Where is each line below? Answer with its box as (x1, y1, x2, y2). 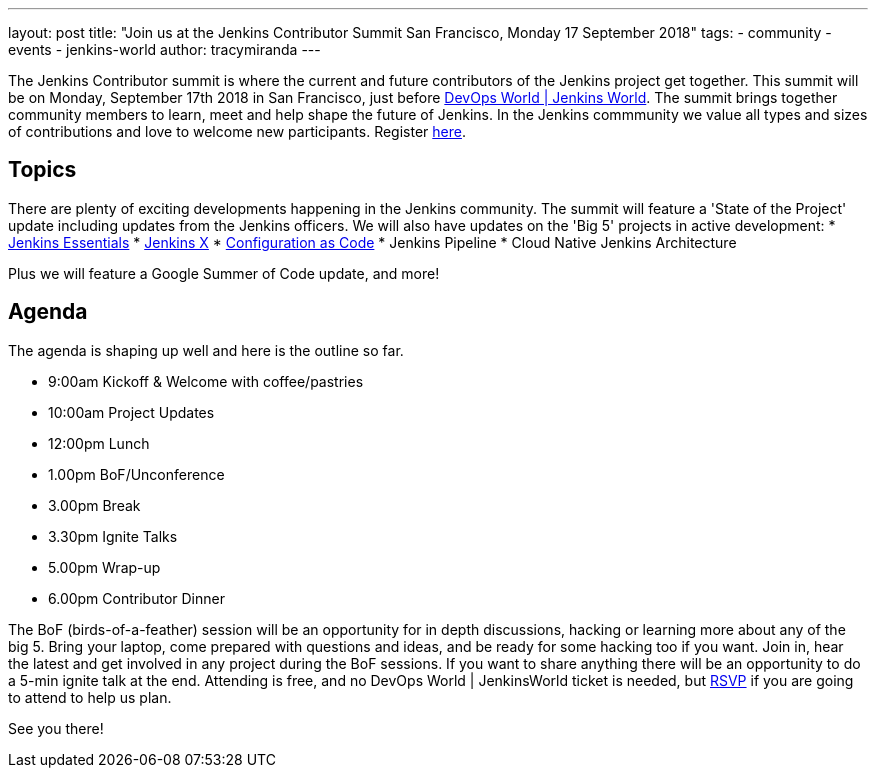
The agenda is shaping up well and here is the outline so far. (8, 341, 404, 359)
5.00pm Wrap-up (48, 558, 161, 576)
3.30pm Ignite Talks (48, 527, 178, 545)
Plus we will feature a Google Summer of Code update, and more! (8, 264, 440, 282)
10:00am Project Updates (48, 403, 215, 421)
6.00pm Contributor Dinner (48, 589, 225, 607)
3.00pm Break (48, 496, 141, 514)
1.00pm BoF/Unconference (48, 465, 225, 483)
